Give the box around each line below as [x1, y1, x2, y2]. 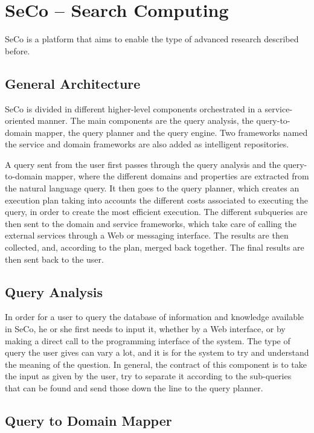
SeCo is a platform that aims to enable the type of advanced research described [5, 33, 299, 45]
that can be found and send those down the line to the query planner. [5, 382, 263, 394]
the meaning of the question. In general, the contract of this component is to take [5, 358, 307, 370]
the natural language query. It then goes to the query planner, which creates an [5, 182, 300, 194]
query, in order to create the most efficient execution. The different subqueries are [5, 205, 307, 218]
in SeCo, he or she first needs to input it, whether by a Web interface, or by [5, 322, 286, 335]
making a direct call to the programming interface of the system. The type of [5, 334, 290, 347]
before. [5, 44, 30, 57]
